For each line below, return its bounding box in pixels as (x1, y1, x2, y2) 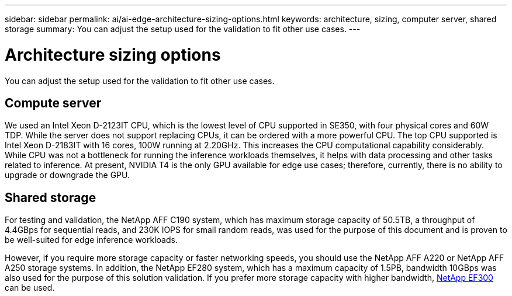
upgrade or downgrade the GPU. (5, 170, 130, 180)
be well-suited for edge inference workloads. (5, 235, 178, 245)
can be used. (5, 283, 55, 293)
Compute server (5, 95, 102, 110)
